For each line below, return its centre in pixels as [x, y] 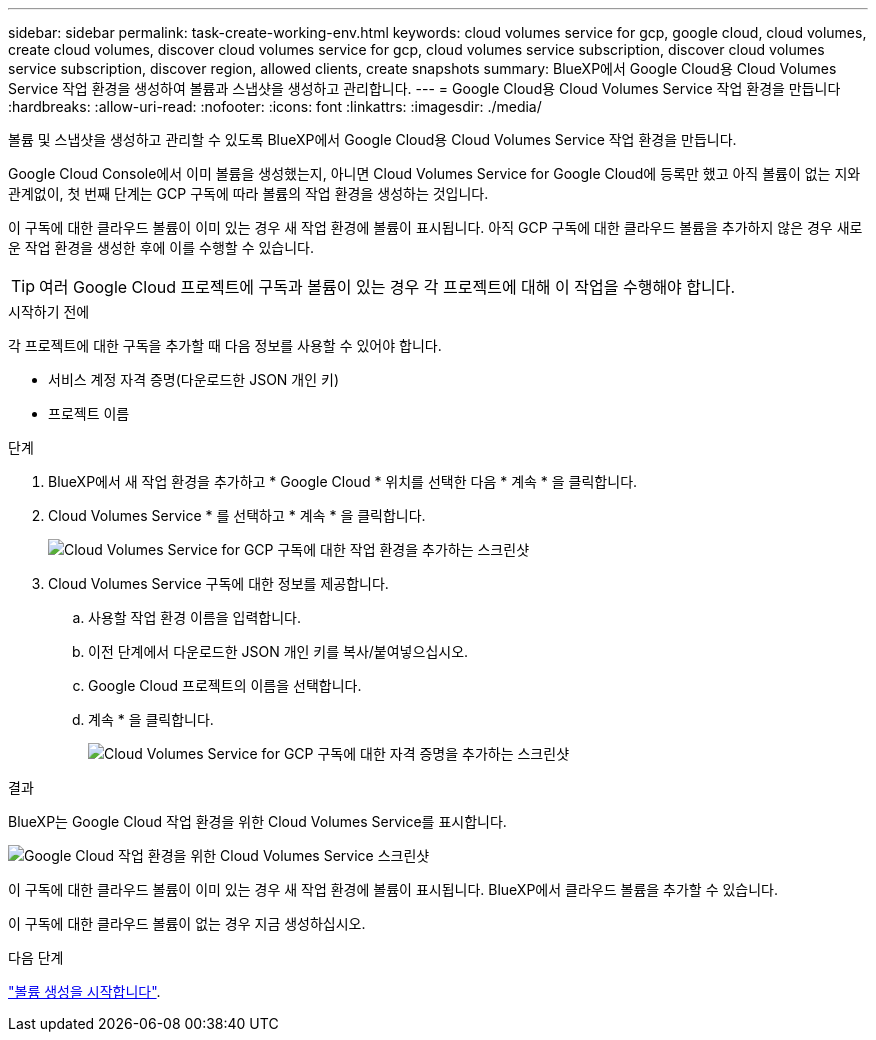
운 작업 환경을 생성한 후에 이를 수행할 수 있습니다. [161, 247]
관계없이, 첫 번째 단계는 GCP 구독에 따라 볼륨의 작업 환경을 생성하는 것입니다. [248, 193]
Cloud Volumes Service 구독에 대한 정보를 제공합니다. [218, 583]
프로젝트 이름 [89, 413]
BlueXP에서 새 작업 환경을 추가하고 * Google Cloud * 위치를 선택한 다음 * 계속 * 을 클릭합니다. [343, 481]
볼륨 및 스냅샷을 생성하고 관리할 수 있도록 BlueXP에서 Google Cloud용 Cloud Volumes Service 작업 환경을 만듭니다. [372, 139]
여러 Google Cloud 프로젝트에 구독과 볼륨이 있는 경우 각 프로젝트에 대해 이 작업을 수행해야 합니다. [387, 287]
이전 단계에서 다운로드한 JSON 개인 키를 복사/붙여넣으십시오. [278, 651]
